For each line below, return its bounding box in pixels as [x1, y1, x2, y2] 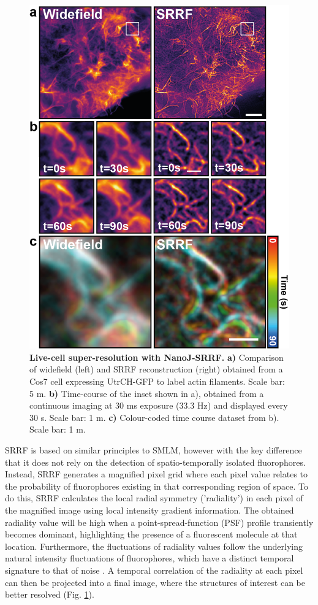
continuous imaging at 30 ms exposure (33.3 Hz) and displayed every [29, 399, 288, 412]
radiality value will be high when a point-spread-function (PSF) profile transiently [5, 515, 314, 528]
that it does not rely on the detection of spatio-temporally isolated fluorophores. [5, 455, 306, 468]
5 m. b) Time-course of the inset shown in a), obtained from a [29, 387, 264, 399]
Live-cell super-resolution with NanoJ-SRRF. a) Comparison [29, 350, 284, 363]
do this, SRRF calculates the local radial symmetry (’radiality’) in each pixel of [5, 491, 303, 504]
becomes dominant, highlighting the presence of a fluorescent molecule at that [5, 528, 298, 541]
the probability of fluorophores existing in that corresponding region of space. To [5, 479, 308, 492]
